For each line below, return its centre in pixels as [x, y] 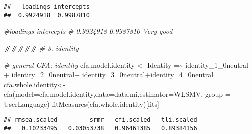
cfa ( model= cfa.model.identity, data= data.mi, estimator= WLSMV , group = [117, 94]
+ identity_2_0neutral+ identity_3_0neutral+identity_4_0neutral [109, 74]
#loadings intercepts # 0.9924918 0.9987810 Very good [88, 31]
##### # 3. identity [41, 48]
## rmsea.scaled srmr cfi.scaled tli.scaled [101, 120]
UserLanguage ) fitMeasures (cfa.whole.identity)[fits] [82, 103]
